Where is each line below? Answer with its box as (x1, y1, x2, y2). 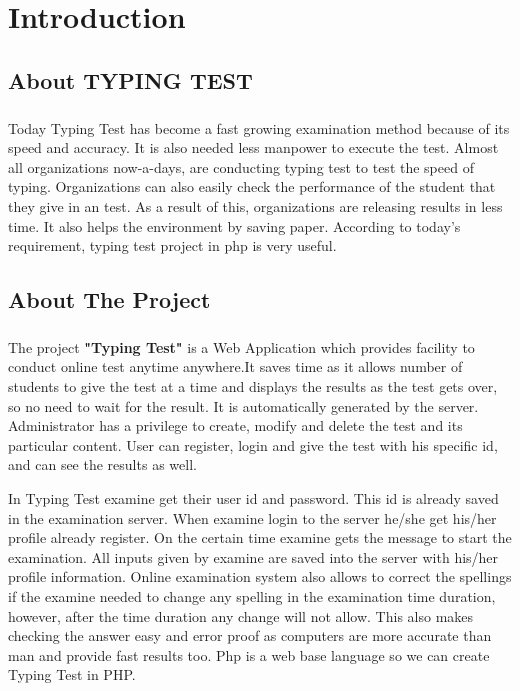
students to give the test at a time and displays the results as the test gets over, (8, 376, 498, 397)
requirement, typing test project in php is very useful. (8, 235, 337, 256)
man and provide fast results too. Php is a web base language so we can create (8, 644, 490, 665)
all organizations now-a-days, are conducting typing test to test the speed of (8, 156, 474, 177)
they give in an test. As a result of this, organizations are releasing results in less (8, 195, 503, 216)
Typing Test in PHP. (8, 664, 136, 685)
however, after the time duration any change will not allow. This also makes (8, 605, 474, 626)
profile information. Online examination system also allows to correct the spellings (8, 566, 512, 587)
